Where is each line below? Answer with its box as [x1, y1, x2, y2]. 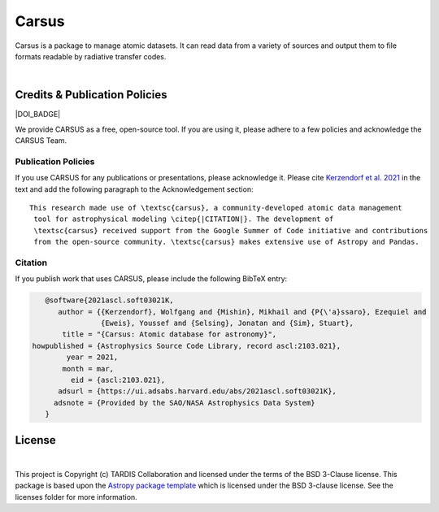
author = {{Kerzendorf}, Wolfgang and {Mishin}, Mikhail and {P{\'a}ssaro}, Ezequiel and [58, 307, 427, 316]
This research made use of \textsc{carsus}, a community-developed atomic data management [29, 203, 402, 212]
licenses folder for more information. [15, 492, 137, 501]
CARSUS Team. [15, 136, 67, 145]
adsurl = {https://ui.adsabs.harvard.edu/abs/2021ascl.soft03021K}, [58, 387, 337, 396]
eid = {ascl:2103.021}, [70, 375, 166, 384]
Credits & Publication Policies [15, 88, 167, 102]
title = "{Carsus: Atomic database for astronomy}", [62, 330, 277, 339]
